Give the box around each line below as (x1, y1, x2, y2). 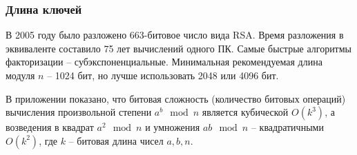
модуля (6, 68, 35, 82)
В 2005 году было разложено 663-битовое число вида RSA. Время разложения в (6, 28, 344, 42)
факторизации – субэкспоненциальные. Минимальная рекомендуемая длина (6, 54, 322, 69)
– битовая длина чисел (68, 133, 164, 147)
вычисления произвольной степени (6, 105, 152, 119)
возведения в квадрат (6, 120, 94, 134)
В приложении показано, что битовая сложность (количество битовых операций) (6, 91, 346, 105)
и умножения (145, 120, 200, 134)
